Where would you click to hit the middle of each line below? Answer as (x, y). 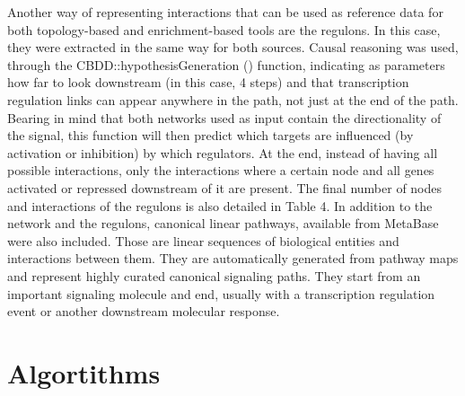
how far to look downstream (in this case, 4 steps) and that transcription (208, 82)
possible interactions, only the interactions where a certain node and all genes (221, 170)
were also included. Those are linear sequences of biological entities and (203, 240)
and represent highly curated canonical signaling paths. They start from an (214, 275)
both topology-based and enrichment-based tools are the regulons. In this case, (224, 29)
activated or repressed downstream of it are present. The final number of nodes (225, 187)
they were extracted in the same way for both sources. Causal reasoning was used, (233, 47)
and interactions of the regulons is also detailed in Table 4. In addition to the (220, 205)
